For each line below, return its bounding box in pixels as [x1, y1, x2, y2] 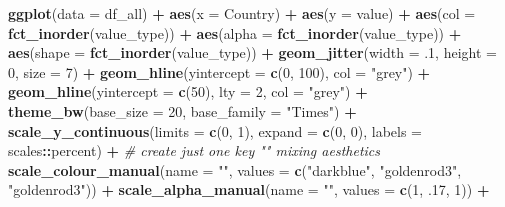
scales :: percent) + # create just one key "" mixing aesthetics [8, 140, 380, 161]
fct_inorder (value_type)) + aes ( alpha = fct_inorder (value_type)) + [8, 22, 462, 43]
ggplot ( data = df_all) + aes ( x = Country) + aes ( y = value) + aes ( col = [8, 3, 476, 23]
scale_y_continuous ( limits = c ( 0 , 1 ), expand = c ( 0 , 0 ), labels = [8, 120, 422, 141]
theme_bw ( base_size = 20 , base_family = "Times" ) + [8, 100, 357, 121]
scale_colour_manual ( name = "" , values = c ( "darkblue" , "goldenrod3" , [8, 159, 462, 180]
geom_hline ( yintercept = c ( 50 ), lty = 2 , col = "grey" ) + [8, 81, 368, 102]
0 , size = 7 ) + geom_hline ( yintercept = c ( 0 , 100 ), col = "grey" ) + [8, 61, 431, 82]
